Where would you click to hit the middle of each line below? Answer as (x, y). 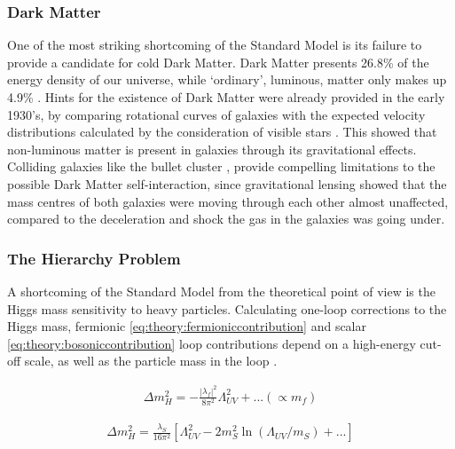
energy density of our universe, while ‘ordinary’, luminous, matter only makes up (227, 79)
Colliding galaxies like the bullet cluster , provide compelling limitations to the (221, 166)
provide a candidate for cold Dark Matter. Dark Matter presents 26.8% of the (218, 62)
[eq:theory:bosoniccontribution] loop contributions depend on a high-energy (212, 343)
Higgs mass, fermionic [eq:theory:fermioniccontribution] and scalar (187, 326)
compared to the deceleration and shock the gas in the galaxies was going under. (226, 219)
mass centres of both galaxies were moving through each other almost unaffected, (228, 201)
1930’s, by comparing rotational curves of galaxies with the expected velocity (216, 114)
